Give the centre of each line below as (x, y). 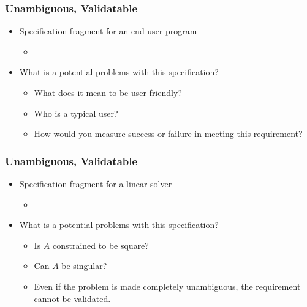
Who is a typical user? (76, 113)
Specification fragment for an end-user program (108, 31)
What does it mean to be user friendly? (108, 92)
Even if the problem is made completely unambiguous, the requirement (167, 286)
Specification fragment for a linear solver (96, 183)
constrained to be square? (100, 245)
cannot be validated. (72, 298)
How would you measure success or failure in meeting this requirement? (168, 134)
